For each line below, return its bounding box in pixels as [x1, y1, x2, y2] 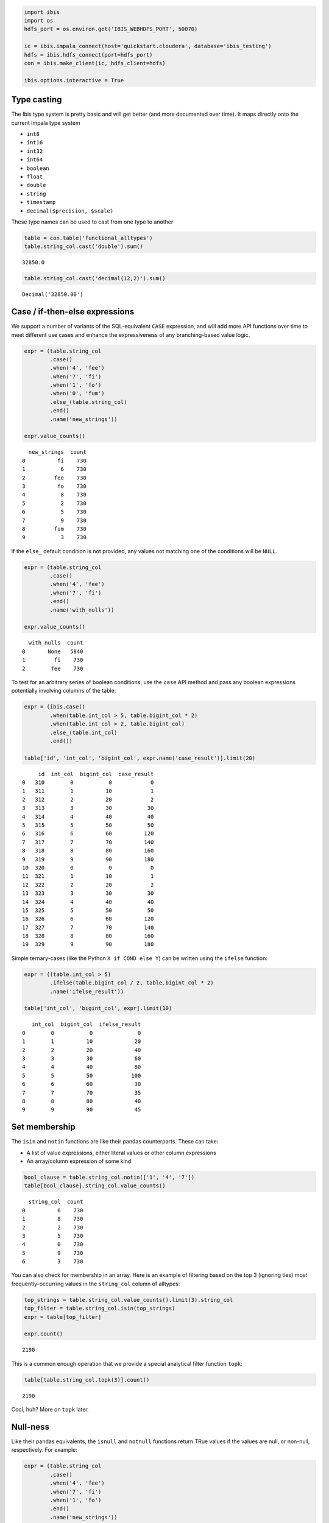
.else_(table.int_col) [49, 729, 118, 736]
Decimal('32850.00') [22, 291, 83, 298]
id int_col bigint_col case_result [38, 771, 154, 777]
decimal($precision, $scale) [26, 207, 114, 214]
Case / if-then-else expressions [11, 306, 135, 317]
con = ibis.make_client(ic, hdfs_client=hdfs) [24, 60, 166, 66]
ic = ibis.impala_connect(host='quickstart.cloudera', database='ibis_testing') [24, 43, 272, 50]
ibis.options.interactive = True [24, 77, 124, 83]
